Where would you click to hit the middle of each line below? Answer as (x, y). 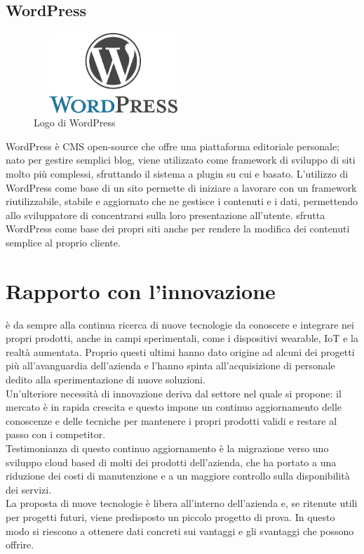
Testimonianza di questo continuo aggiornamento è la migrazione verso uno (167, 448)
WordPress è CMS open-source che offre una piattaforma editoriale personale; (173, 146)
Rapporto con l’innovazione (141, 290)
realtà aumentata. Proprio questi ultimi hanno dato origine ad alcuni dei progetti (180, 351)
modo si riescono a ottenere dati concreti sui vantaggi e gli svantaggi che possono (180, 530)
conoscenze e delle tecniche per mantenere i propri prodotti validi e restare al (171, 420)
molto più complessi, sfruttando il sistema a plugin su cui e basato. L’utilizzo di (177, 173)
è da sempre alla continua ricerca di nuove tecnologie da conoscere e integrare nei (180, 324)
